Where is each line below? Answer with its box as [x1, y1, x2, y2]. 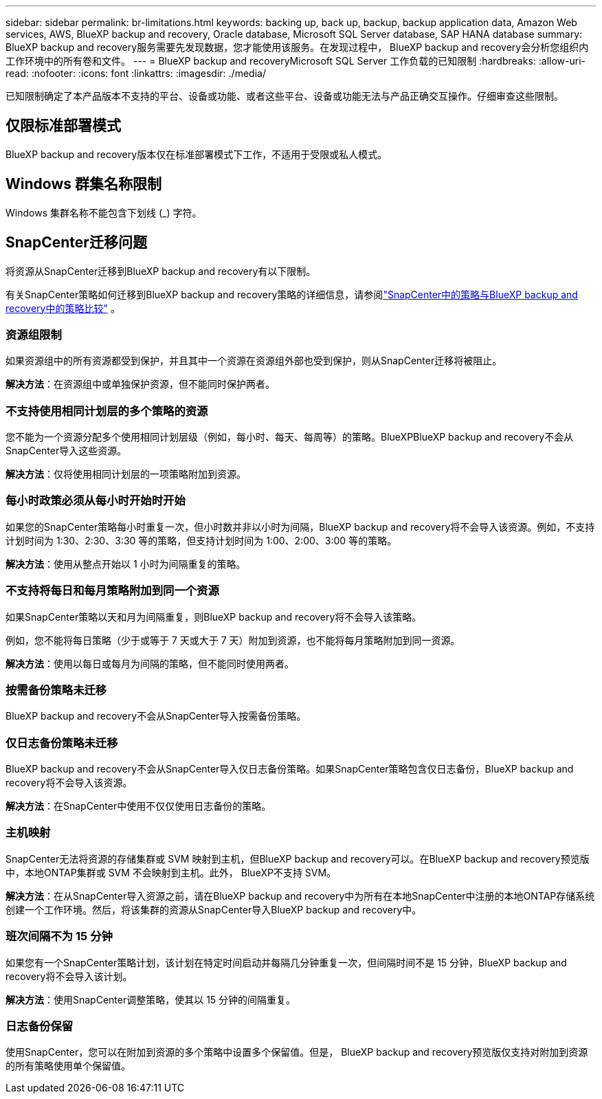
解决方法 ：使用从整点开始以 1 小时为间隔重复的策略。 [5, 557, 246, 570]
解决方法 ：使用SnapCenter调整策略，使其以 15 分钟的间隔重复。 [5, 993, 296, 1006]
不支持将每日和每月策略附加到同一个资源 [5, 584, 219, 598]
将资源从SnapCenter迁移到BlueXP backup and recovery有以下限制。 [5, 265, 316, 277]
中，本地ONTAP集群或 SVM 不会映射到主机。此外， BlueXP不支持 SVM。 [5, 866, 337, 878]
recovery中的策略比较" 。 [5, 302, 120, 314]
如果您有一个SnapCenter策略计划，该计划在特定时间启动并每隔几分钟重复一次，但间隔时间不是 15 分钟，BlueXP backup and [5, 956, 567, 968]
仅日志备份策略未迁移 [5, 735, 118, 750]
